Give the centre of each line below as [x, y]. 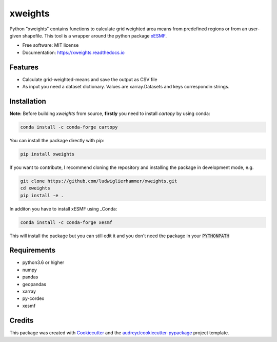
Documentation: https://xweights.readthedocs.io [74, 52]
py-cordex [33, 298]
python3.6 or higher [43, 262]
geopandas [34, 284]
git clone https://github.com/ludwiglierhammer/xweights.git [99, 181]
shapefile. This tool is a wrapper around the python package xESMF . [94, 35]
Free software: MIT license [51, 45]
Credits [22, 320]
